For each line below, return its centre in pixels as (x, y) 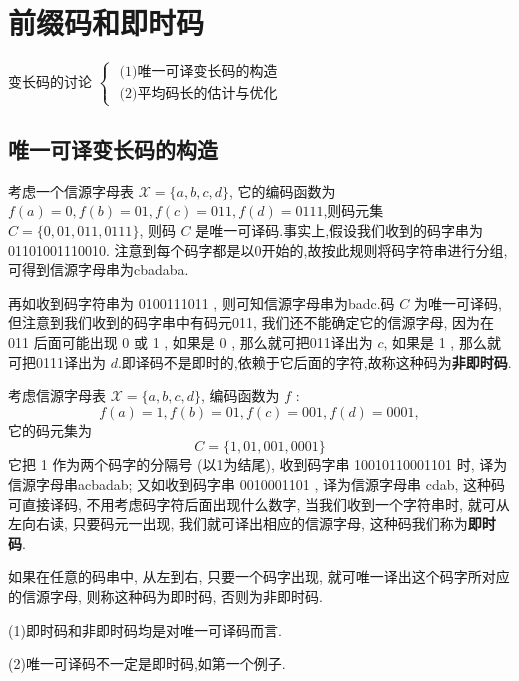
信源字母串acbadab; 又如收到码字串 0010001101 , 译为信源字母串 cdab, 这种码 (256, 484)
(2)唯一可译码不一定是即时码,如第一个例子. (147, 663)
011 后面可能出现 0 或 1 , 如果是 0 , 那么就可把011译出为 (190, 342)
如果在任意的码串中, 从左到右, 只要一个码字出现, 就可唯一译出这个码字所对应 (259, 576)
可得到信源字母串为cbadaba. (98, 269)
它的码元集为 (50, 429)
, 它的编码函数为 (282, 190)
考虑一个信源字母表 (71, 190)
